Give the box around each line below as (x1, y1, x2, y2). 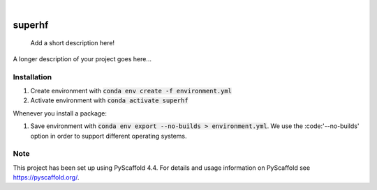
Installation (13, 72, 52, 81)
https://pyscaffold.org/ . (13, 173, 80, 182)
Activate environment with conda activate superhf (30, 96, 188, 104)
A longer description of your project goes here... (13, 54, 151, 63)
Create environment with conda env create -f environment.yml (30, 86, 232, 95)
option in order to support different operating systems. (30, 132, 187, 140)
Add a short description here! (30, 39, 115, 47)
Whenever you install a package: (13, 109, 108, 118)
